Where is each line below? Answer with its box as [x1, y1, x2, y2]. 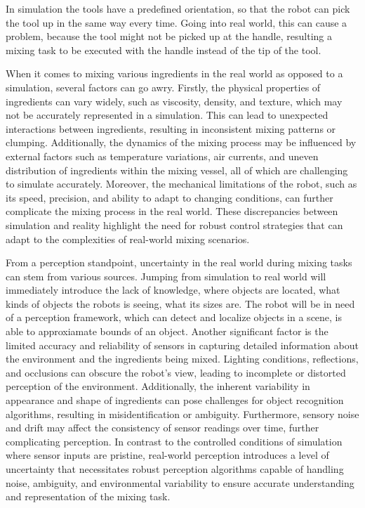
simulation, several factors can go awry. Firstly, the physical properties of [6, 79, 321, 94]
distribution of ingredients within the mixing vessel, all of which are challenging [6, 162, 348, 177]
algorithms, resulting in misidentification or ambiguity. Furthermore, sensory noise [6, 406, 359, 421]
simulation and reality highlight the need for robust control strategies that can [6, 217, 343, 232]
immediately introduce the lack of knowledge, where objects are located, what [6, 282, 340, 297]
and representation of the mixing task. [6, 489, 171, 504]
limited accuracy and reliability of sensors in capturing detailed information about [6, 337, 359, 352]
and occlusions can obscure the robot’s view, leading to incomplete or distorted [6, 365, 346, 379]
